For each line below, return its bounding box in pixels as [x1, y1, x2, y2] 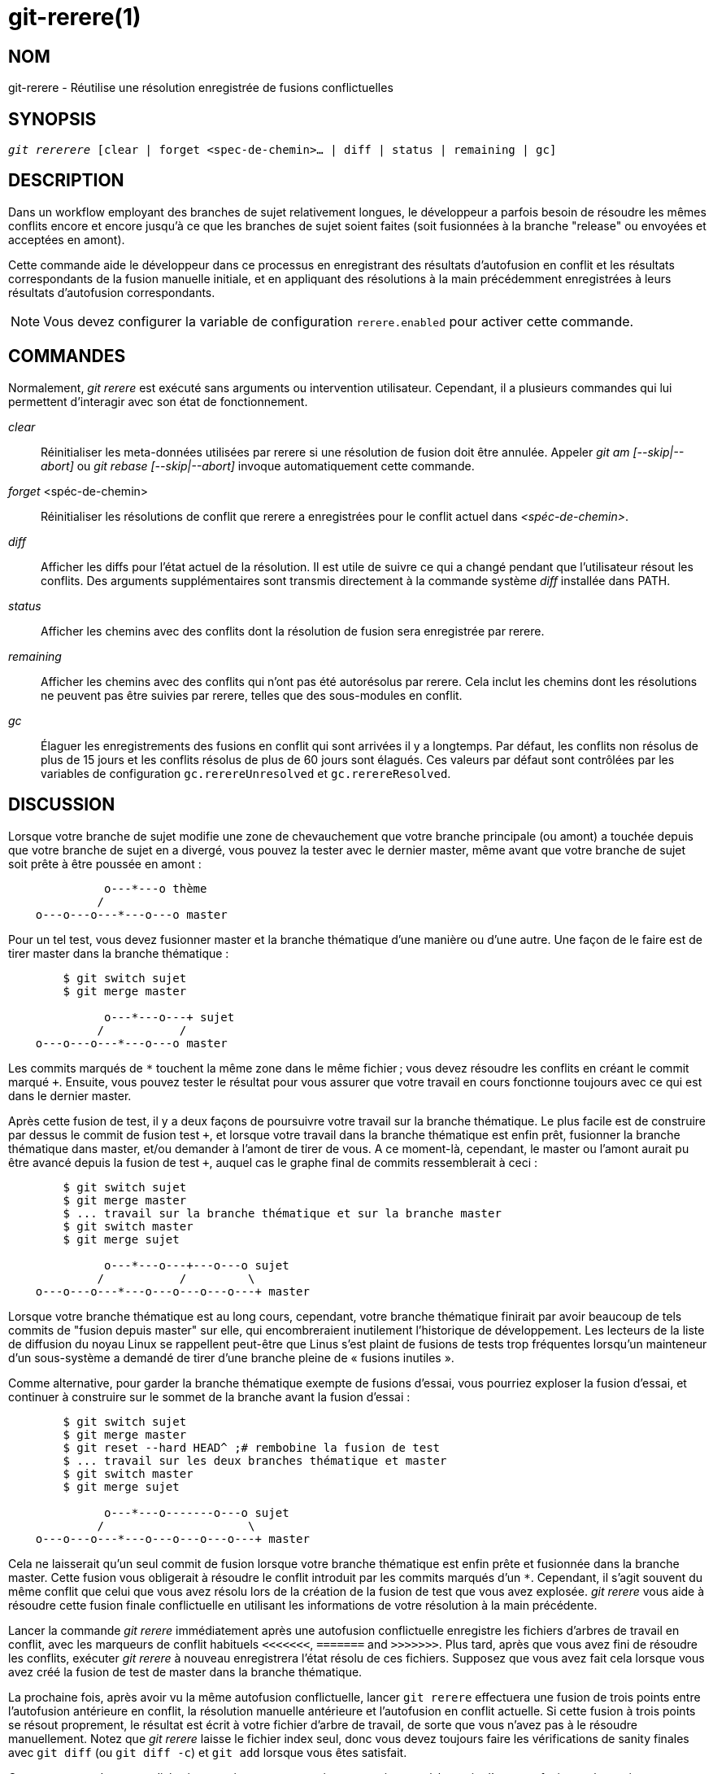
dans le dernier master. [8, 1088, 132, 1103]
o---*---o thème [104, 881, 207, 895]
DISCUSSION [8, 794, 115, 815]
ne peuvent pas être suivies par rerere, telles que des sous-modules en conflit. [41, 688, 463, 702]
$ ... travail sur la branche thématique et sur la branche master [63, 1206, 502, 1220]
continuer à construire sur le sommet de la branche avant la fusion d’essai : [8, 1389, 411, 1404]
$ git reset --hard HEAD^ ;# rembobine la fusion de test [63, 1440, 441, 1454]
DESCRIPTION [8, 170, 124, 191]
